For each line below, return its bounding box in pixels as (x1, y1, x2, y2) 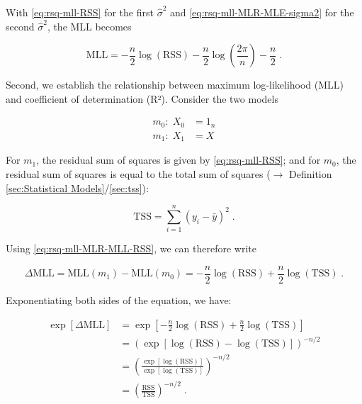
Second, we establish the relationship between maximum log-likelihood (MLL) (6, 77, 344, 92)
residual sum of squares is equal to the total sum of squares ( (6, 166, 271, 181)
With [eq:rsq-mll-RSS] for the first (6, 5, 154, 19)
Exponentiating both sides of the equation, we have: (6, 292, 232, 307)
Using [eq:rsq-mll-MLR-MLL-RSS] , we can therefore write (6, 241, 257, 256)
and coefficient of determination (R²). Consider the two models (6, 91, 278, 106)
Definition (289, 166, 332, 181)
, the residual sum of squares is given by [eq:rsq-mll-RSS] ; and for (36, 152, 321, 167)
